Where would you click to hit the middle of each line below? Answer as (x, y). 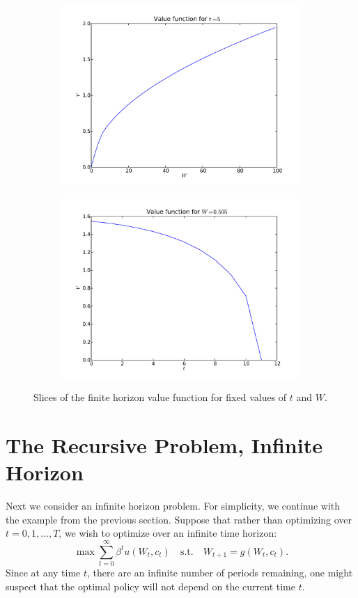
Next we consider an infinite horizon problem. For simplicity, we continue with (173, 506)
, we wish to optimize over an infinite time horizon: (168, 533)
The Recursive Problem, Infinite (164, 444)
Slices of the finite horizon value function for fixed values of (160, 397)
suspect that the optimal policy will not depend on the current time (150, 586)
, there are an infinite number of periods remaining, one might (220, 572)
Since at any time (43, 572)
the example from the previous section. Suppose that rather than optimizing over (179, 519)
